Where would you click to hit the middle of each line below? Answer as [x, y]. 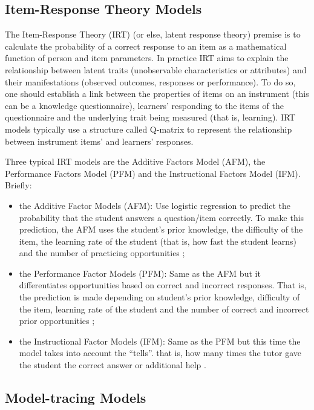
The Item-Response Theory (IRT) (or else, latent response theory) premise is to [153, 34]
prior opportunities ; [57, 321]
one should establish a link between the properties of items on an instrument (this [157, 94]
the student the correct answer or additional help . [113, 365]
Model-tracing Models [76, 398]
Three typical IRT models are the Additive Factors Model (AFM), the [135, 161]
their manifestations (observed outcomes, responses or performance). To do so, [150, 81]
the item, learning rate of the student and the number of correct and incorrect [164, 309]
